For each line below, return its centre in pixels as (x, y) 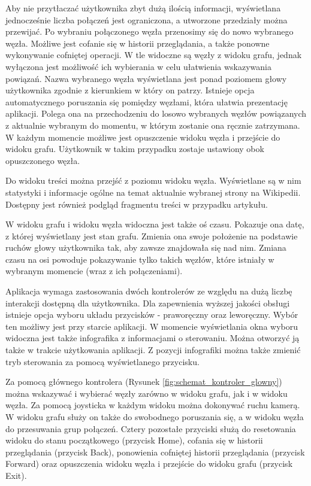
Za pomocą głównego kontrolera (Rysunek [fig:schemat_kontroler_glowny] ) (144, 382)
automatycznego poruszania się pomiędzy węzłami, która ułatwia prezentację (147, 101)
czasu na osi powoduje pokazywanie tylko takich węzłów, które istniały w (140, 259)
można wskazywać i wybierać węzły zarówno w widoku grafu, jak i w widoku (147, 393)
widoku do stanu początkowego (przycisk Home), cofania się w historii (134, 440)
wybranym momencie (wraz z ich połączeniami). (94, 271)
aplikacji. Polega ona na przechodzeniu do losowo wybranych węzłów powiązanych (156, 113)
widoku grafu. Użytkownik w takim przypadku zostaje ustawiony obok (135, 149)
